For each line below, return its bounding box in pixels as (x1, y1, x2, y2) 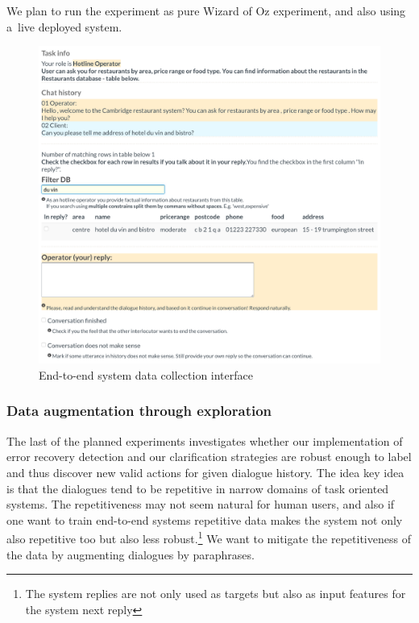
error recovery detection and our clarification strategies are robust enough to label (6, 448, 412, 465)
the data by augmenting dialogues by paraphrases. (6, 546, 255, 563)
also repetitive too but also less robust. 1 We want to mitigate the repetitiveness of (6, 528, 411, 546)
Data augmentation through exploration (6, 401, 272, 421)
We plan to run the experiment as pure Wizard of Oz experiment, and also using (6, 2, 406, 19)
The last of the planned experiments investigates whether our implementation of (6, 432, 403, 449)
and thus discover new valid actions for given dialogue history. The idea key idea (6, 463, 404, 480)
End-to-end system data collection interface (39, 366, 253, 383)
